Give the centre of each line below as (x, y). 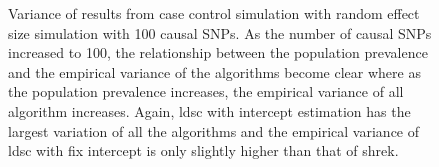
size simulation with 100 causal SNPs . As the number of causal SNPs (220, 32)
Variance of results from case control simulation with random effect (214, 13)
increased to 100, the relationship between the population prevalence (218, 52)
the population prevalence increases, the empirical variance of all (206, 91)
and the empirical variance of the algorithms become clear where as (214, 71)
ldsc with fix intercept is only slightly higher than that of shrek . (203, 150)
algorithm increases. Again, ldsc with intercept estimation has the (209, 110)
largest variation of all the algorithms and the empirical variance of (214, 130)
